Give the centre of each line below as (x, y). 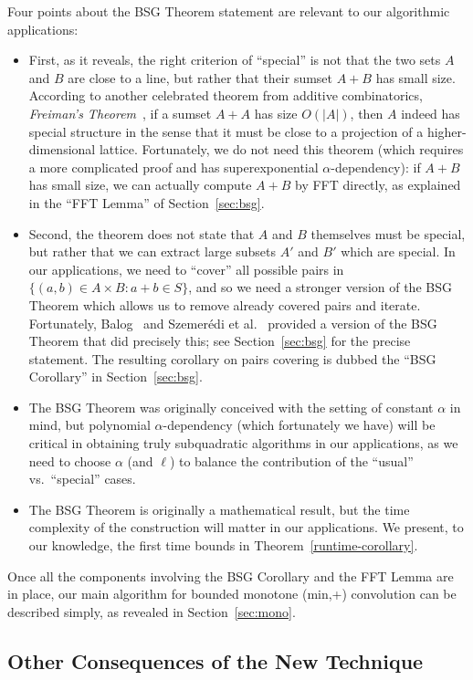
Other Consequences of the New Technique (215, 660)
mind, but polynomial (89, 425)
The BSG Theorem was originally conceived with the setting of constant (231, 407)
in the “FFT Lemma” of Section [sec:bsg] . (147, 202)
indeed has (431, 113)
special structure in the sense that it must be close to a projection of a (226, 131)
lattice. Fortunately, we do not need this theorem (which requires (281, 149)
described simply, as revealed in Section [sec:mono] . (152, 611)
